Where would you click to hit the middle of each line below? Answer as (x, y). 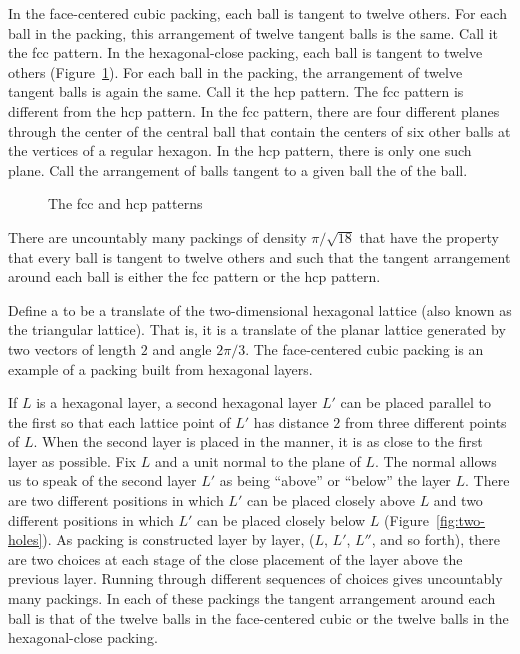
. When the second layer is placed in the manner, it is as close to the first (258, 441)
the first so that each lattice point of (119, 421)
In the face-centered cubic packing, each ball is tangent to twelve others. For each (257, 13)
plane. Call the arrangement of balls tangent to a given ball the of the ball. (238, 169)
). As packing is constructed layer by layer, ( (178, 539)
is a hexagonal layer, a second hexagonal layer (177, 402)
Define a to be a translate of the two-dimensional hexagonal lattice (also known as (260, 309)
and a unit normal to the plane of (257, 460)
